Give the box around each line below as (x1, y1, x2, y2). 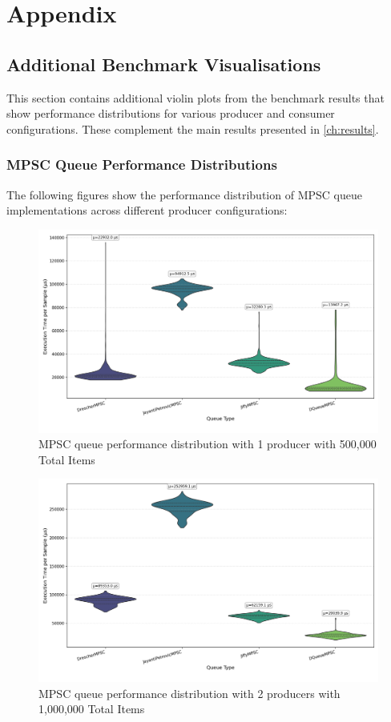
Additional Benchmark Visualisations (6, 51, 321, 76)
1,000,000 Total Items (38, 700, 145, 717)
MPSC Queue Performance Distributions (6, 154, 277, 174)
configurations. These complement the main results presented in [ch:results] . (6, 120, 379, 137)
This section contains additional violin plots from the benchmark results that (6, 89, 385, 106)
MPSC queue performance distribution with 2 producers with (38, 684, 341, 701)
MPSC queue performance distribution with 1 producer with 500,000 (38, 435, 377, 452)
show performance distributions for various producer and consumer (6, 105, 335, 122)
